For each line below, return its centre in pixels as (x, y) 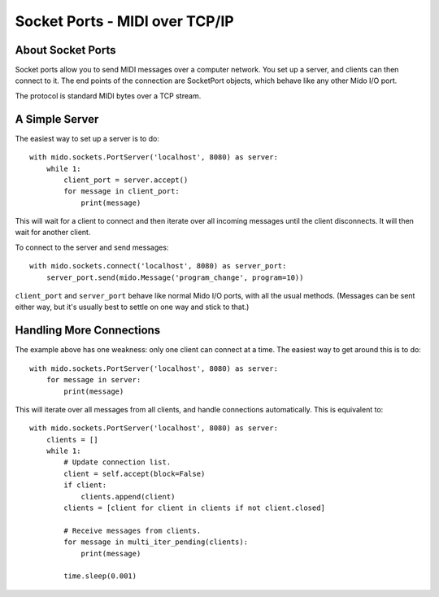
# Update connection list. (117, 462)
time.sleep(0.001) (100, 576)
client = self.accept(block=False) (135, 473)
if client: (85, 485)
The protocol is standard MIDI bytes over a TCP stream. (108, 96)
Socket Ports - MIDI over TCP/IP (125, 21)
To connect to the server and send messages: (92, 247)
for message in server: (93, 380)
